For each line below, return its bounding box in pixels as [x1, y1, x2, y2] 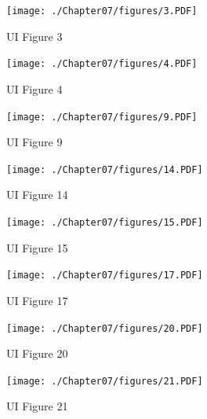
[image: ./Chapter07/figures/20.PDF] [6, 322, 203, 334]
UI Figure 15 [6, 239, 68, 255]
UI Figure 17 [6, 292, 68, 308]
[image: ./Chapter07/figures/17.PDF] [6, 270, 203, 281]
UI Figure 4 [6, 80, 63, 97]
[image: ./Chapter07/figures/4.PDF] [6, 58, 198, 70]
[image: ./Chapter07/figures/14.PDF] [6, 164, 203, 175]
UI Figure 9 [6, 134, 63, 150]
